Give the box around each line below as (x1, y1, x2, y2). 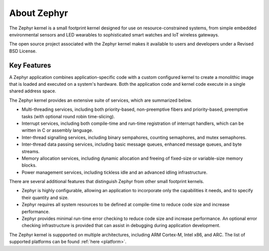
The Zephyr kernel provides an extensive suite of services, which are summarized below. (9, 97, 192, 103)
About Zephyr (9, 7, 68, 18)
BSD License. (9, 48, 37, 54)
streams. (21, 148, 40, 154)
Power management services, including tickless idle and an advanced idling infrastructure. (21, 169, 208, 175)
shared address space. (9, 88, 57, 94)
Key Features (9, 61, 51, 69)
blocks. (21, 162, 37, 168)
